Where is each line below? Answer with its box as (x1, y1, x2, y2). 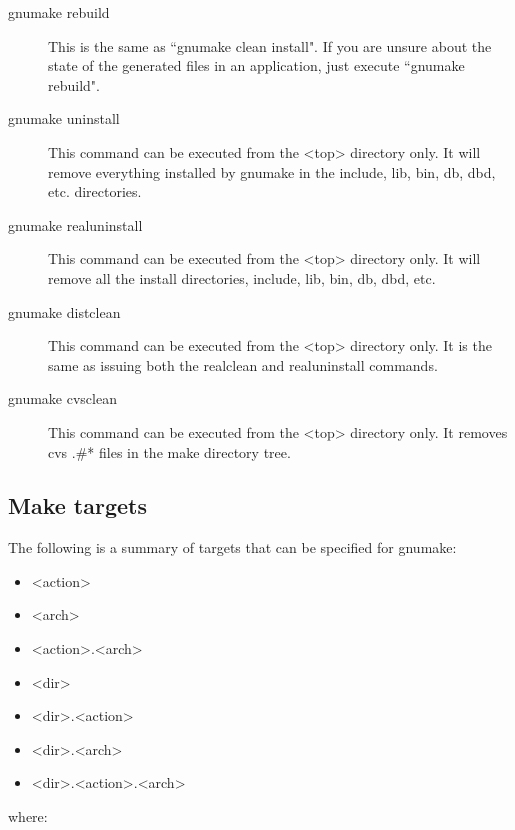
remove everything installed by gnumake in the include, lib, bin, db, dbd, (48, 161, 496, 182)
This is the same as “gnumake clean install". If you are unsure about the (48, 35, 492, 56)
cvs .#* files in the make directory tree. (48, 441, 291, 462)
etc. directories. (48, 181, 142, 202)
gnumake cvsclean (8, 388, 117, 409)
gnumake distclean (8, 301, 121, 322)
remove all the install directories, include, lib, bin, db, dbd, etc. (48, 267, 436, 288)
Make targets (8, 490, 147, 521)
